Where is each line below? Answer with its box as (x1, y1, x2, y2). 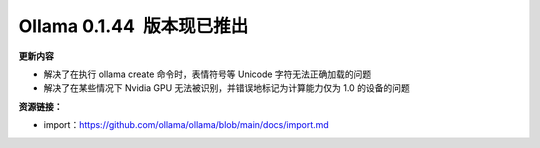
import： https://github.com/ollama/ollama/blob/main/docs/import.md (43, 119, 329, 131)
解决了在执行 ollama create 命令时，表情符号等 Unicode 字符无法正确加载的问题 (43, 68, 372, 80)
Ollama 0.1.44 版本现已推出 (18, 15, 249, 37)
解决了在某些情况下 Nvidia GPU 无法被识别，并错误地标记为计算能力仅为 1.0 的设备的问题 (43, 82, 410, 94)
